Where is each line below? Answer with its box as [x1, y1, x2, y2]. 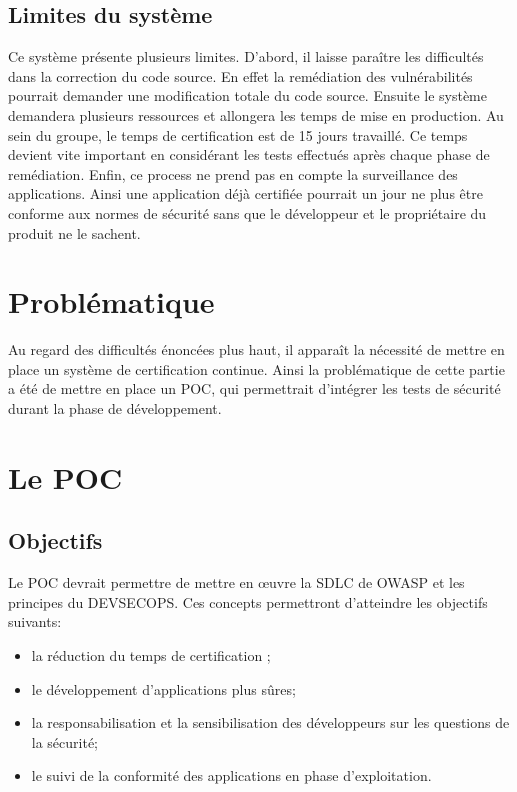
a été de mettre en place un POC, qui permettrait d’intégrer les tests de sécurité [8, 378, 501, 399]
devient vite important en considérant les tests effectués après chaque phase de [8, 144, 490, 165]
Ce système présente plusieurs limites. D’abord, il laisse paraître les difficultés [8, 46, 484, 67]
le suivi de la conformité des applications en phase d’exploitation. [31, 765, 432, 786]
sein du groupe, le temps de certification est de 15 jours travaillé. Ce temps [8, 124, 468, 145]
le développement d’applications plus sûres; [31, 678, 296, 699]
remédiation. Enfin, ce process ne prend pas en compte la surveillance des [8, 163, 458, 184]
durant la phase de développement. [8, 398, 222, 419]
